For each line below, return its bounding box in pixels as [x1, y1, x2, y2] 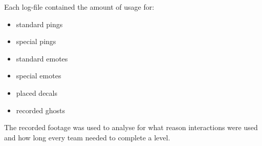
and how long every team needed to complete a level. [4, 132, 170, 142]
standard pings [16, 18, 63, 29]
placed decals [16, 87, 57, 98]
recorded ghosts [16, 105, 65, 115]
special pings [16, 36, 56, 47]
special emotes [16, 70, 61, 81]
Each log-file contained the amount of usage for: [4, 2, 155, 12]
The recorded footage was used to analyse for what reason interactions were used [4, 122, 258, 133]
